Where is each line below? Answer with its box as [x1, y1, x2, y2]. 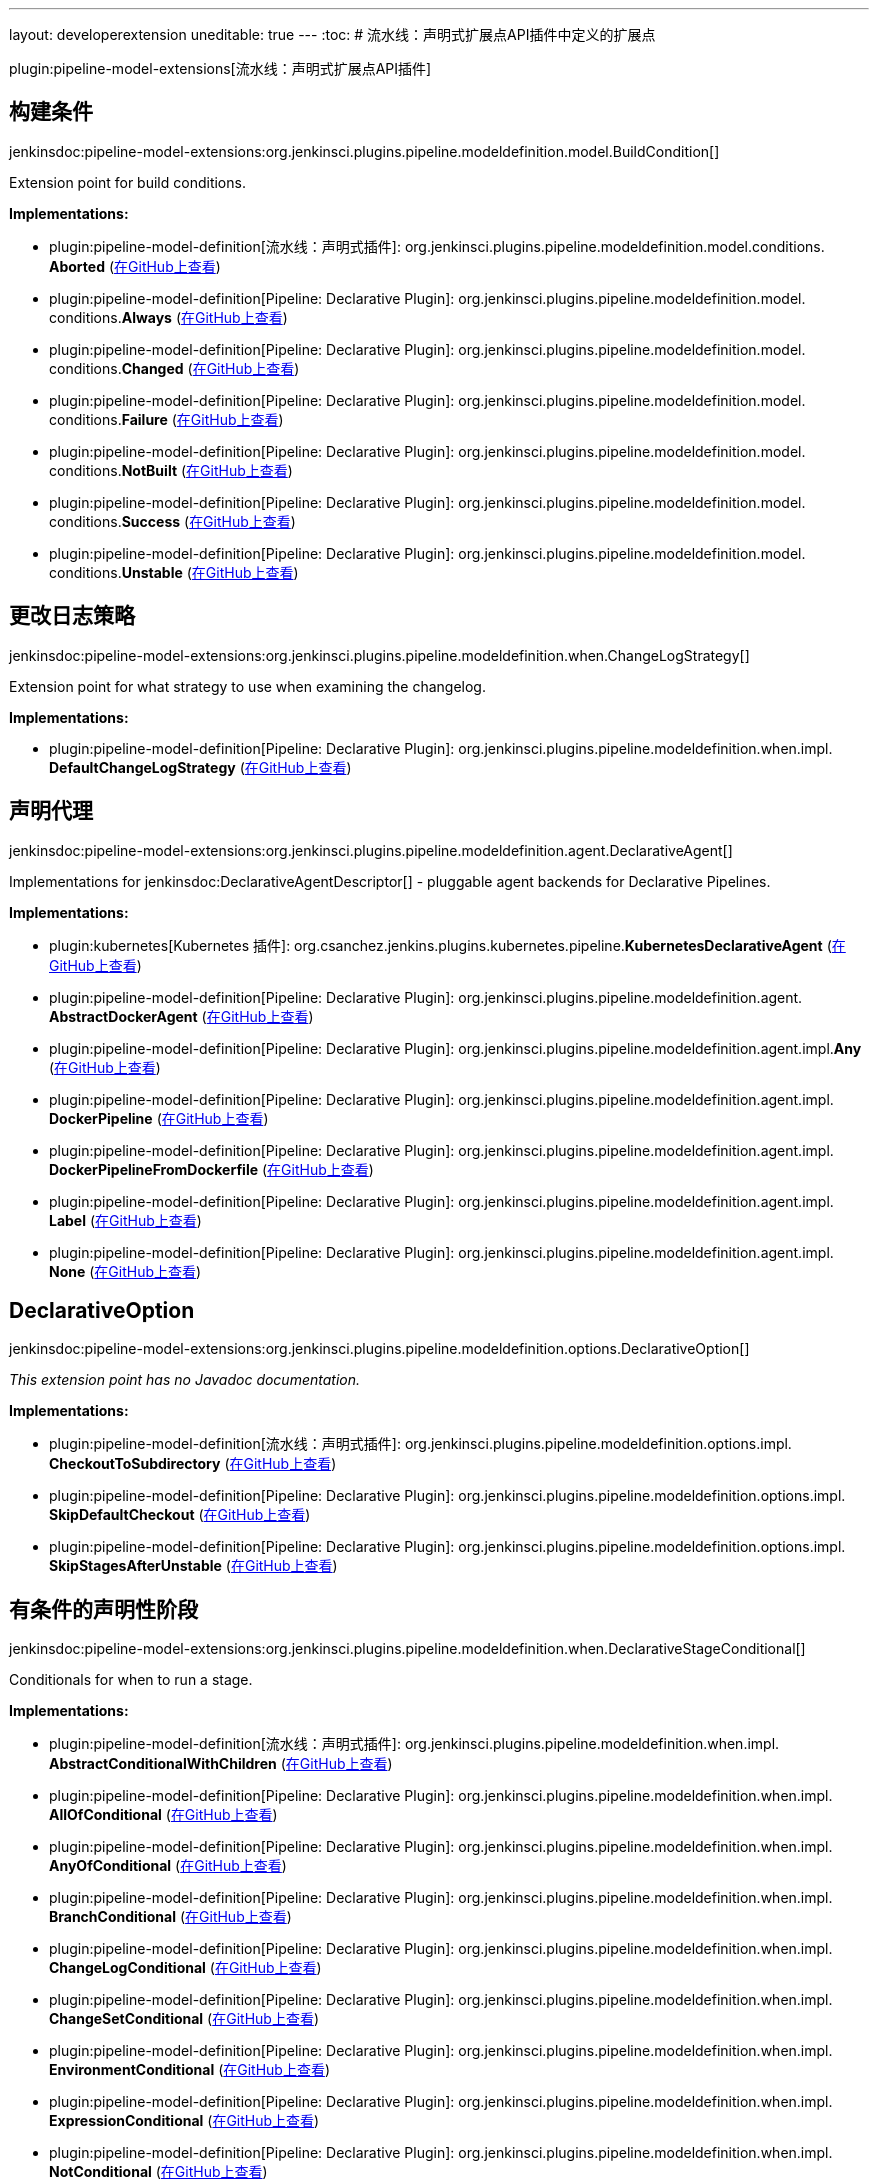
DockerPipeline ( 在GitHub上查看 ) [49, 1109, 269, 1127]
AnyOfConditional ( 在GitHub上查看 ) [49, 1857, 287, 1875]
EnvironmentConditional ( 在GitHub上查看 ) [49, 2061, 331, 2079]
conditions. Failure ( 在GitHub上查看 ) [49, 410, 284, 428]
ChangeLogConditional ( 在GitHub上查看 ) [49, 1959, 322, 1977]
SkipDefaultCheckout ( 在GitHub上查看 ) [49, 1506, 311, 1524]
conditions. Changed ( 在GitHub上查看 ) [49, 359, 300, 377]
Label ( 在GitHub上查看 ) [49, 1211, 202, 1229]
